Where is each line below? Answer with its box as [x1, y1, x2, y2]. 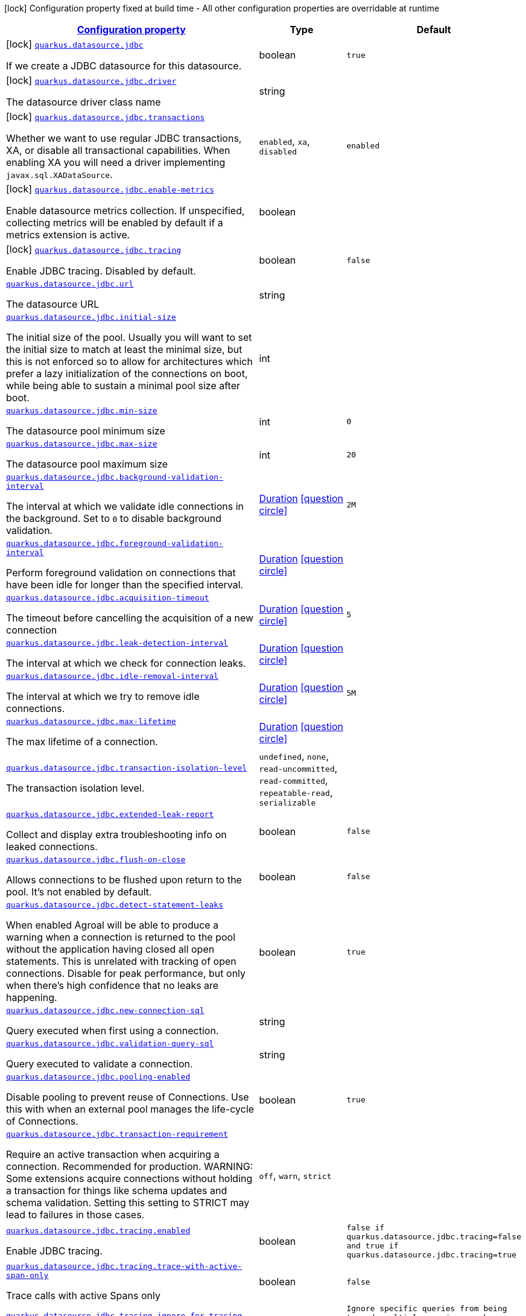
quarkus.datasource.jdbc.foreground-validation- [6, 539, 224, 548]
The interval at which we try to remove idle [6, 690, 200, 702]
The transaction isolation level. [6, 782, 145, 794]
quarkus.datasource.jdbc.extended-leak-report [6, 810, 214, 819]
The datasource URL [6, 298, 100, 310]
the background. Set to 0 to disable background [6, 512, 221, 524]
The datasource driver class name [6, 96, 161, 108]
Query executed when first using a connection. [6, 1025, 219, 1037]
